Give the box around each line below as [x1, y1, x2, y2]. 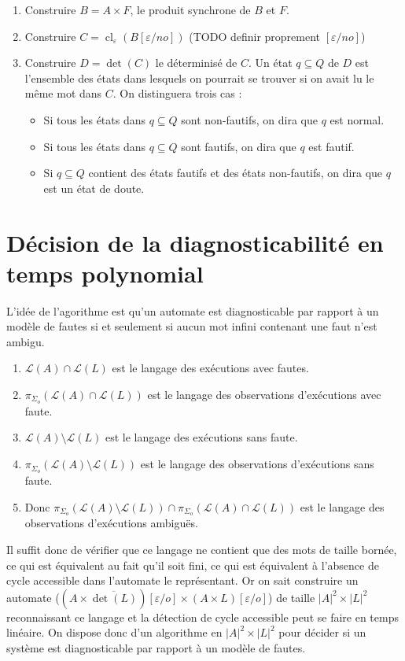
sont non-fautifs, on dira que [181, 111, 318, 127]
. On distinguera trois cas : [112, 85, 242, 102]
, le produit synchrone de [130, 2, 251, 17]
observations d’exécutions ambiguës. [24, 515, 198, 531]
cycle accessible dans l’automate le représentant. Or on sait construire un [6, 572, 359, 589]
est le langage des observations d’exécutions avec [147, 386, 381, 403]
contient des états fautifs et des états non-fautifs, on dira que [88, 164, 383, 181]
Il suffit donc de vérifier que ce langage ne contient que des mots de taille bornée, [6, 541, 397, 557]
